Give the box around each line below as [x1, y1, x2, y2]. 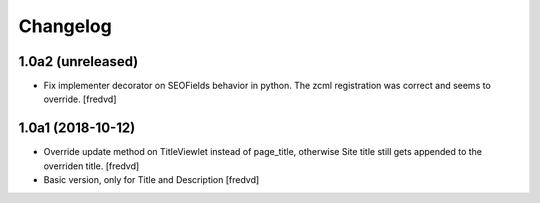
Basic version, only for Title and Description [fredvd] [43, 174, 260, 186]
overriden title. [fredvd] [43, 160, 140, 172]
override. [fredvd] [43, 93, 117, 105]
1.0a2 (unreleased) [18, 53, 139, 70]
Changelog [18, 15, 112, 37]
